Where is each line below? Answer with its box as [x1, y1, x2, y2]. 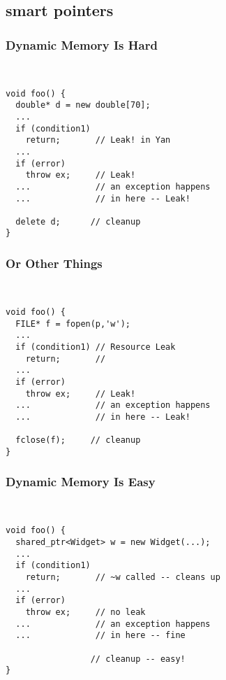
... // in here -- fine [15, 630, 186, 641]
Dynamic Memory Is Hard [6, 36, 158, 53]
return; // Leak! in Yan [25, 135, 171, 146]
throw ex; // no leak [25, 607, 146, 617]
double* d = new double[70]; [15, 100, 151, 111]
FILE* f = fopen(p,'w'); [15, 318, 130, 329]
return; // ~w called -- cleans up [25, 572, 220, 582]
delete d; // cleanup [15, 216, 141, 227]
